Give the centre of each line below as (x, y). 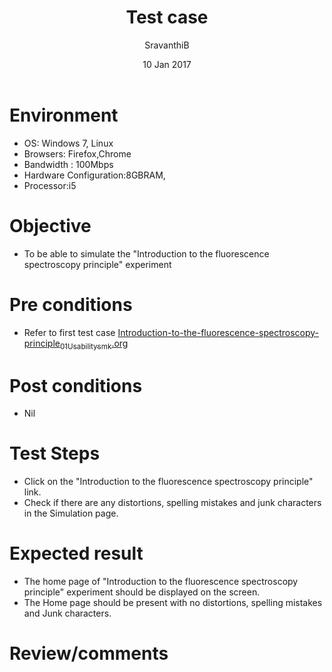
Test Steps (55, 453)
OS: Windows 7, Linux (68, 143)
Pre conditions (71, 304)
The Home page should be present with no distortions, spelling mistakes (173, 603)
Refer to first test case (69, 332)
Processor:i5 (50, 185)
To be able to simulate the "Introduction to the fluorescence (146, 253)
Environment (64, 115)
